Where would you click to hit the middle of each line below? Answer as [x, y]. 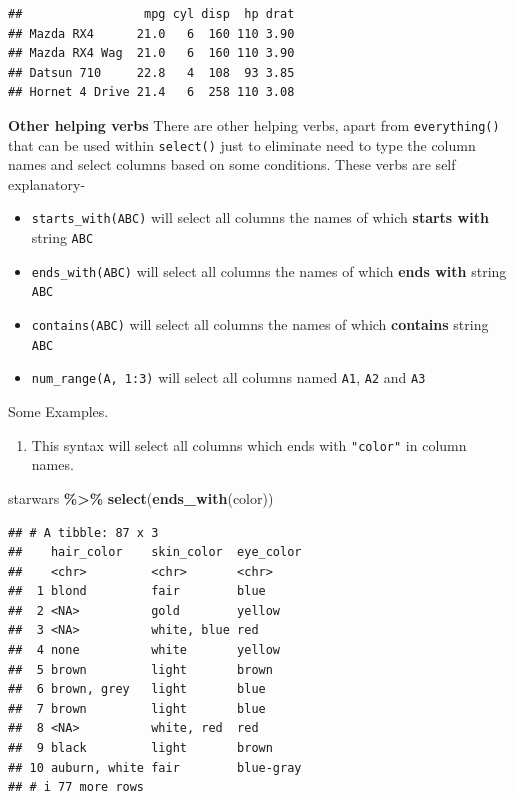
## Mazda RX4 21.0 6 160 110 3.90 [151, 33]
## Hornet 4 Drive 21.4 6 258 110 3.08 [151, 92]
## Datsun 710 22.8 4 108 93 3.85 [151, 72]
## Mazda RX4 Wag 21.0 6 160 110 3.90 [151, 53]
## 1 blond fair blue [137, 591]
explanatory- [47, 183]
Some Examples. [58, 411]
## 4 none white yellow [144, 650]
